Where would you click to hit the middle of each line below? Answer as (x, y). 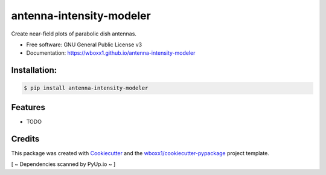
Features (28, 107)
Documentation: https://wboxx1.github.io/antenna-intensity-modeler (111, 53)
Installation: (34, 70)
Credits (25, 139)
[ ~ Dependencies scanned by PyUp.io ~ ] (63, 164)
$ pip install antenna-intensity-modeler (86, 88)
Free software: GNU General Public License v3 (84, 45)
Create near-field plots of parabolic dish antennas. (74, 34)
